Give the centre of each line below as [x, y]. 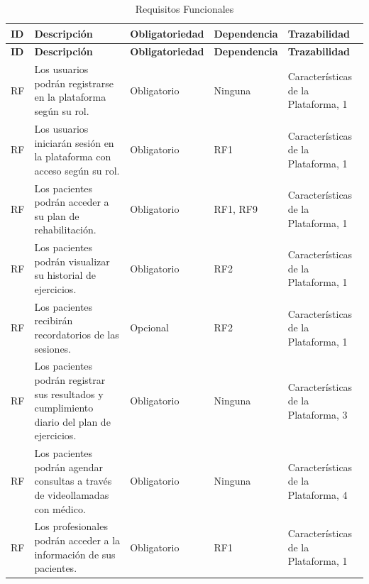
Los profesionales [71, 526]
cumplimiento [64, 408]
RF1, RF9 [236, 208]
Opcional [149, 327]
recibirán [54, 320]
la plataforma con [73, 156]
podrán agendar [69, 467]
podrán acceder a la [77, 540]
